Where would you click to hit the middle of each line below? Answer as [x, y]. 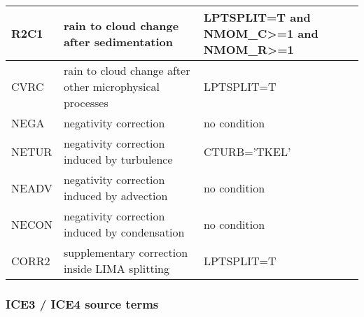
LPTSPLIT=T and [257, 17]
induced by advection [115, 196]
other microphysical [111, 86]
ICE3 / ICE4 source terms [82, 303]
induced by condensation [124, 232]
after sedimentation [118, 41]
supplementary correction [126, 252]
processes [86, 103]
